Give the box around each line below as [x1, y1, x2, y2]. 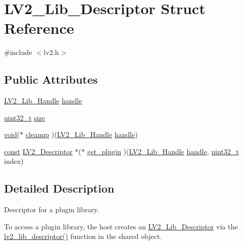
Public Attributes [4, 72, 98, 87]
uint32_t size [4, 112, 45, 122]
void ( [4, 129, 20, 140]
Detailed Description [4, 180, 115, 196]
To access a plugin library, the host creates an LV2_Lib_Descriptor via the [4, 221, 238, 231]
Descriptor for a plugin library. [4, 204, 99, 215]
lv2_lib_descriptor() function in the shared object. [4, 231, 162, 241]
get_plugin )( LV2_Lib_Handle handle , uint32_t [87, 146, 239, 156]
